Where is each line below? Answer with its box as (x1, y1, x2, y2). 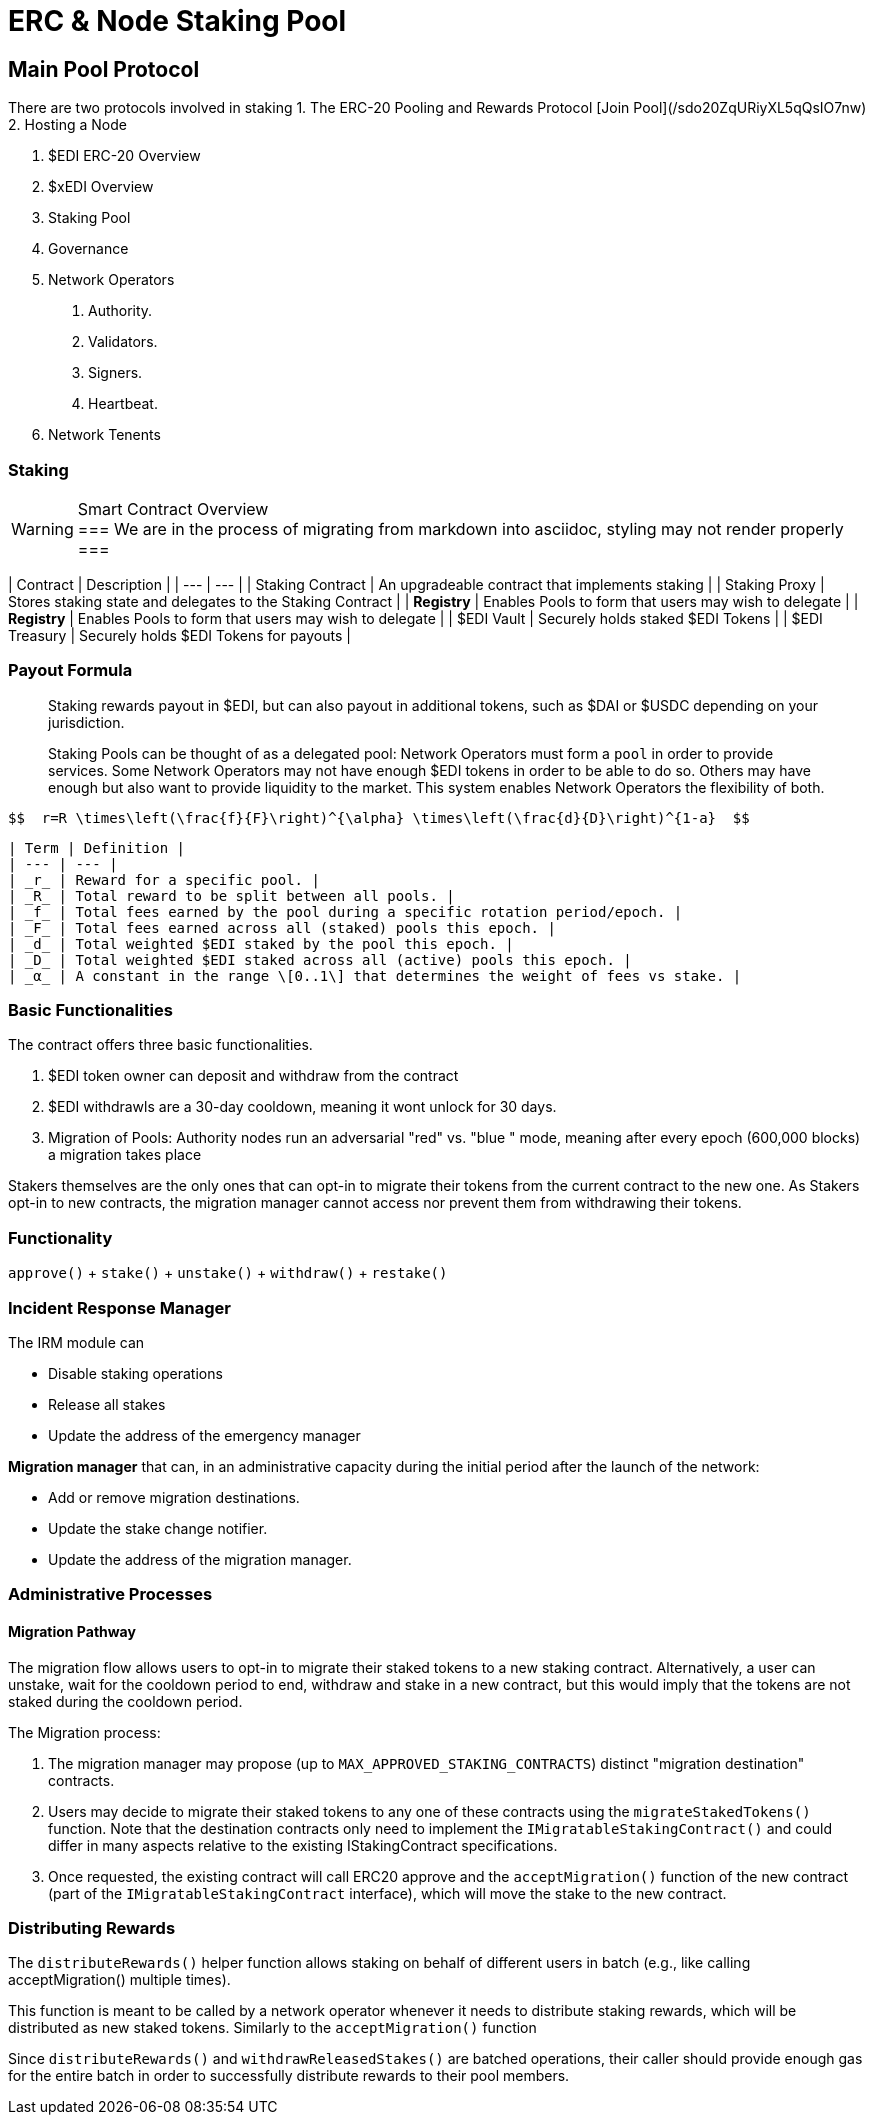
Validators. (88, 333, 158, 351)
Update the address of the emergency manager (48, 1426, 361, 1444)
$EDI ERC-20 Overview (48, 147, 201, 165)
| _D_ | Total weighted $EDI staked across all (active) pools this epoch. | (8, 951, 632, 968)
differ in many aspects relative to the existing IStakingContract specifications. (48, 1836, 558, 1854)
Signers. (88, 364, 143, 382)
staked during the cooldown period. (8, 1692, 243, 1710)
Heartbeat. (88, 395, 158, 413)
